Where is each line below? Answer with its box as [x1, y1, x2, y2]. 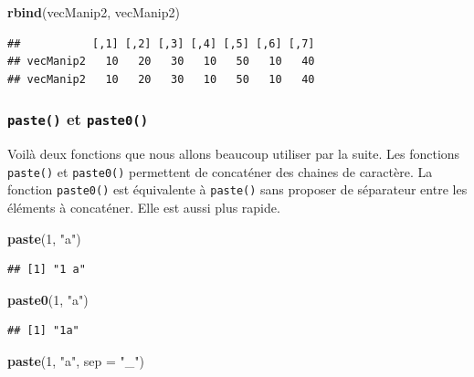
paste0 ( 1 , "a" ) [7, 289, 89, 309]
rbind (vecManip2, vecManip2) [7, 3, 180, 21]
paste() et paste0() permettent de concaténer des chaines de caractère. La [7, 162, 433, 181]
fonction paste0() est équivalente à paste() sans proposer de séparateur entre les [7, 180, 468, 199]
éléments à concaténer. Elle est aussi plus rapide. [7, 198, 280, 217]
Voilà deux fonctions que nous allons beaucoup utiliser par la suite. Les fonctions [7, 144, 460, 163]
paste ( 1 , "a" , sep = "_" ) [7, 351, 145, 371]
